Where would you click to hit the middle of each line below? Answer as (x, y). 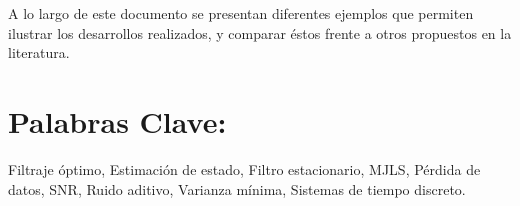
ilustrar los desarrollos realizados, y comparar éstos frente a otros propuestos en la (260, 32)
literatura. (39, 52)
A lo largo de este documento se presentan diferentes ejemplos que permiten (241, 13)
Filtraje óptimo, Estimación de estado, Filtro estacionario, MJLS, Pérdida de (244, 168)
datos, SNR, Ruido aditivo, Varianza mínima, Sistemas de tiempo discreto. (237, 188)
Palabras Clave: (117, 120)
